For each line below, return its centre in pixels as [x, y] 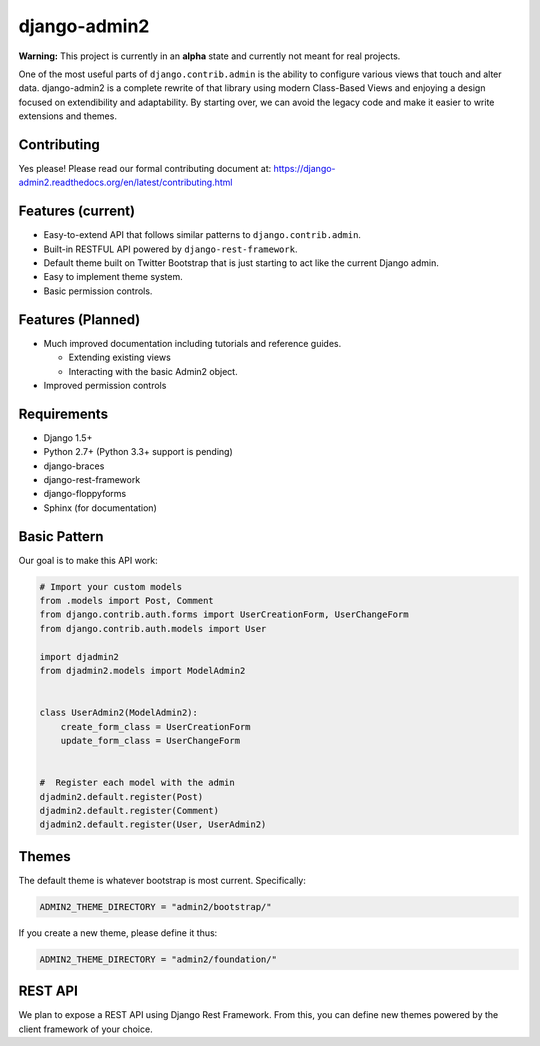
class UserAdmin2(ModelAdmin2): [119, 713]
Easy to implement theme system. [113, 277]
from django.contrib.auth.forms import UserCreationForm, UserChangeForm [224, 614]
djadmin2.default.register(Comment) [129, 810]
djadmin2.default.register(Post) [121, 796]
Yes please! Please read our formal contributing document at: [145, 169]
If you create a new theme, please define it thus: [118, 932]
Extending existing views [120, 357]
